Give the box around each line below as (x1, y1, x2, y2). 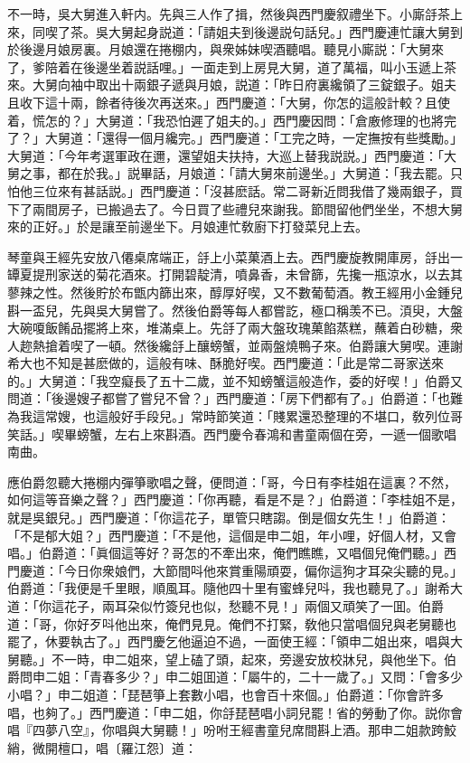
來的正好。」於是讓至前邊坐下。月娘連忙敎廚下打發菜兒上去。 (7, 217, 368, 236)
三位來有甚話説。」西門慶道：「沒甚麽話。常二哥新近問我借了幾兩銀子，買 (32, 181, 463, 200)
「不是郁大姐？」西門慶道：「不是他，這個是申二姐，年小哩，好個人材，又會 (7, 525, 456, 544)
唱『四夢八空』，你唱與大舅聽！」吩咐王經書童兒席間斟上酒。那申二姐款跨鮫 (7, 721, 456, 739)
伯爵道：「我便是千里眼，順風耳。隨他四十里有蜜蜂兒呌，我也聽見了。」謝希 (7, 579, 450, 598)
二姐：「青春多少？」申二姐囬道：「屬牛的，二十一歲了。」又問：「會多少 (44, 667, 463, 686)
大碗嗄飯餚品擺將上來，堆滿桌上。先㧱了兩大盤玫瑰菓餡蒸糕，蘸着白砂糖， (7, 318, 450, 337)
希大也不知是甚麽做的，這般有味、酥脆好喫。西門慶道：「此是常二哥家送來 (7, 353, 444, 372)
